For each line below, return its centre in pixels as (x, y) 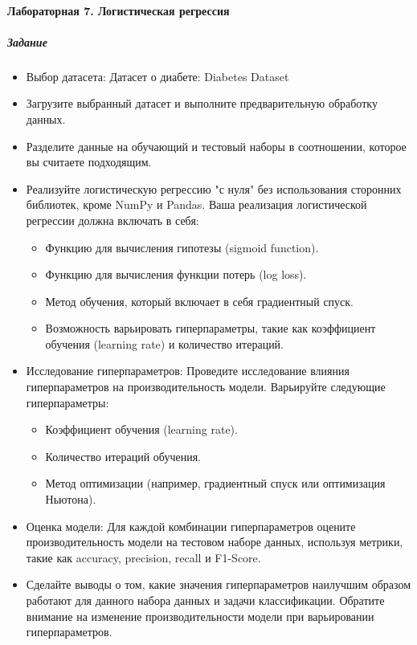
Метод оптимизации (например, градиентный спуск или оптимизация (215, 483)
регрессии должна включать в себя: (112, 220)
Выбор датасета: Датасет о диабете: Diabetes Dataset (157, 76)
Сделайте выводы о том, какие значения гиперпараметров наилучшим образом (219, 584)
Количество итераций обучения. (123, 456)
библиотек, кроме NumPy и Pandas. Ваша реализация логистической (196, 204)
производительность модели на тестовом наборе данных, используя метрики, (215, 542)
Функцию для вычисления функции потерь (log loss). (176, 274)
